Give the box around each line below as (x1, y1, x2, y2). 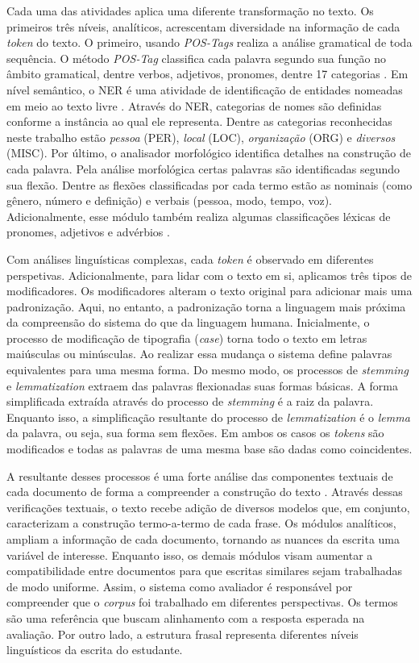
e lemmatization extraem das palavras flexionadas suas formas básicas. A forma (6, 377, 399, 394)
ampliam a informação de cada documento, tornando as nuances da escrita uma (6, 531, 400, 547)
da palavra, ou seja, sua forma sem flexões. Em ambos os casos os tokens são (6, 424, 384, 441)
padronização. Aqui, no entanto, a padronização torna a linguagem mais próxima (6, 298, 406, 315)
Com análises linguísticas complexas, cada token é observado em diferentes (6, 250, 374, 267)
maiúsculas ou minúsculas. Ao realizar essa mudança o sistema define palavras (6, 345, 392, 362)
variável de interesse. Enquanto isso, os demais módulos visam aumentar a (6, 546, 373, 563)
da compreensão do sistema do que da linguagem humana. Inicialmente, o (6, 314, 370, 331)
